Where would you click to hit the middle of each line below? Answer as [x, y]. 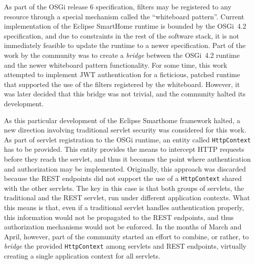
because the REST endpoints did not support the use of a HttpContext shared [123, 178]
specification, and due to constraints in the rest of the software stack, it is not [122, 35]
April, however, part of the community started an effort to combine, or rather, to [127, 236]
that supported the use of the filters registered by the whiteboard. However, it [122, 84]
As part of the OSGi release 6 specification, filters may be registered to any [118, 6]
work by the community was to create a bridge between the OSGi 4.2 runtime [122, 55]
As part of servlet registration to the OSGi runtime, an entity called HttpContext [127, 139]
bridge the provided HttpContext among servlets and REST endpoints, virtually [125, 246]
